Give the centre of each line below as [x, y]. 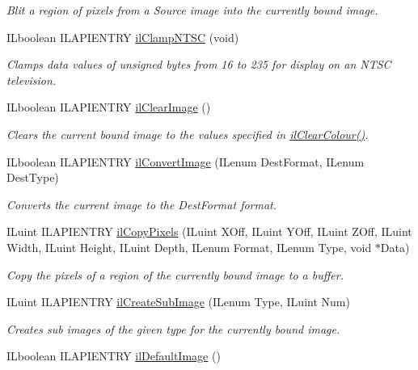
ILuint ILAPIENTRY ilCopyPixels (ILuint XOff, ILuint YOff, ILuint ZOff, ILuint [209, 231]
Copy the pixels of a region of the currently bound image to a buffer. [175, 274]
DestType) [33, 177]
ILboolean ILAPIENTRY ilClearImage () [109, 107]
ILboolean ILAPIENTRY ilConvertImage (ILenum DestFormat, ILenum [186, 161]
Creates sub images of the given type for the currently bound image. [173, 328]
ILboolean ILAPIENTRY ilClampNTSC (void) [123, 37]
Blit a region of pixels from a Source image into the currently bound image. [192, 10]
